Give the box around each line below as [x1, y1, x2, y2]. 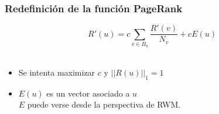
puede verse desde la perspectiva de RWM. [27, 98, 181, 111]
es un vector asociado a [46, 87, 130, 99]
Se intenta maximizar [18, 66, 95, 79]
